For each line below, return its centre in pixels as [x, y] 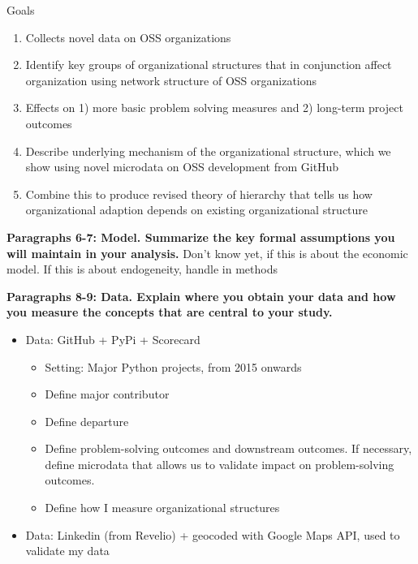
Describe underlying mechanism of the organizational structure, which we [208, 151]
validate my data [67, 551]
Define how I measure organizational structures [162, 508]
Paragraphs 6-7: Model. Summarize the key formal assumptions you [201, 237]
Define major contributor [107, 394]
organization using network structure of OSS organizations [171, 80]
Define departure [87, 421]
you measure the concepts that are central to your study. [170, 312]
